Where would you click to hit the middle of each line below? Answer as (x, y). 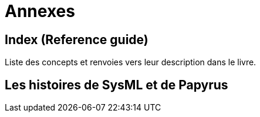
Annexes (40, 11)
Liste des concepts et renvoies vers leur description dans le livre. (131, 62)
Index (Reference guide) (77, 39)
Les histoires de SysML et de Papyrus (117, 85)
